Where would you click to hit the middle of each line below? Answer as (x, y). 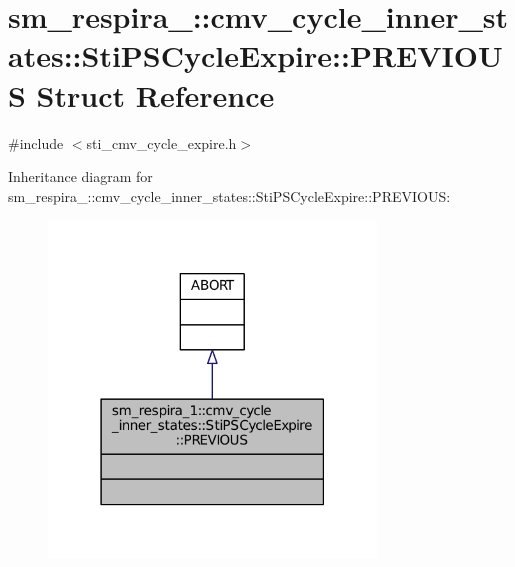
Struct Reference (155, 94)
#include (36, 142)
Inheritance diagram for (80, 176)
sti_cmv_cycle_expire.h (161, 142)
